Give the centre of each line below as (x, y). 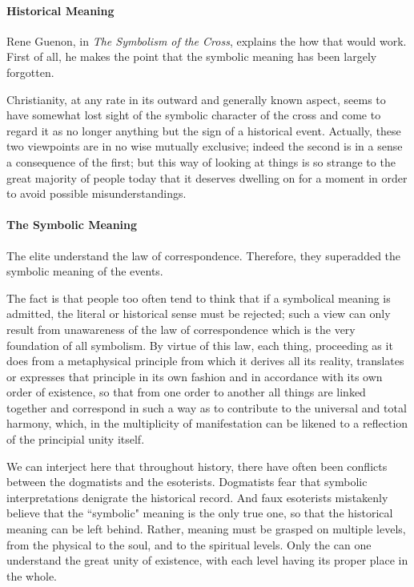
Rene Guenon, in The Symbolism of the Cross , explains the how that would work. (207, 40)
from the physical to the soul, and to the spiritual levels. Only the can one (189, 544)
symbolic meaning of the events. (85, 271)
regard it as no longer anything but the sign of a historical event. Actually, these (204, 130)
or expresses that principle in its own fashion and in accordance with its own (195, 376)
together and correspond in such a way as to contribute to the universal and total (207, 407)
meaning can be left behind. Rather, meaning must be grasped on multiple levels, (206, 529)
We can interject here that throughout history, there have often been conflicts (197, 466)
